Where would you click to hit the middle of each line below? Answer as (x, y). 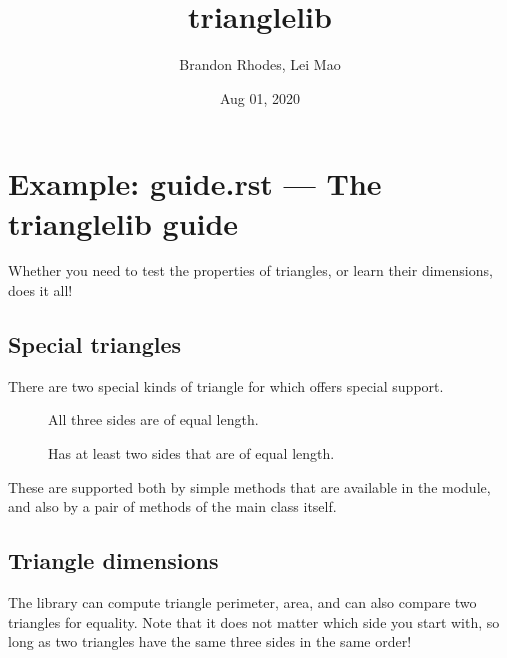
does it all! (40, 290)
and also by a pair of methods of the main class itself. (172, 506)
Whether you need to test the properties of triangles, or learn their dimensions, (250, 270)
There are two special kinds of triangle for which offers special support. (226, 385)
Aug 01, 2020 (260, 97)
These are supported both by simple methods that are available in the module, (249, 486)
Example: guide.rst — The (195, 183)
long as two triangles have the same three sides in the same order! (210, 641)
